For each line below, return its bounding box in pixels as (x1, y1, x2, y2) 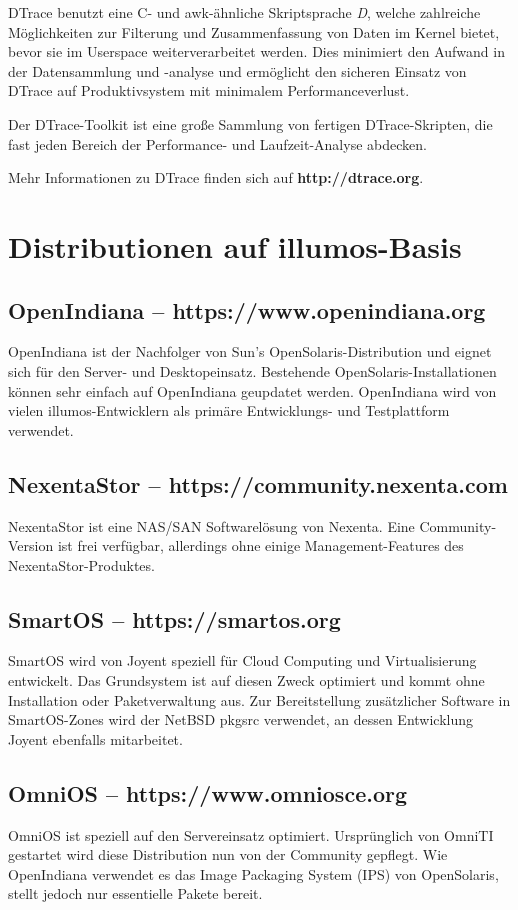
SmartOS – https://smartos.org (8, 603, 341, 634)
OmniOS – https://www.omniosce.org (8, 777, 407, 808)
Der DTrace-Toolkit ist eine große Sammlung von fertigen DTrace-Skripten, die (8, 113, 493, 134)
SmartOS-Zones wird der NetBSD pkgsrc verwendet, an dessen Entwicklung (8, 709, 474, 730)
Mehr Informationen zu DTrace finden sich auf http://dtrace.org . (8, 167, 424, 188)
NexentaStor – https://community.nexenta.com (8, 468, 508, 499)
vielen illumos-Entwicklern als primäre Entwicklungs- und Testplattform (8, 400, 450, 421)
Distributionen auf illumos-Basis (8, 225, 462, 266)
